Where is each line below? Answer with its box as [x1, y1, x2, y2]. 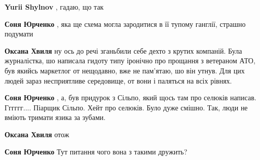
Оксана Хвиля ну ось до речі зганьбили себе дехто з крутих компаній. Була [5, 45, 242, 56]
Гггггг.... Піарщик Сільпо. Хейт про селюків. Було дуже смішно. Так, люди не [5, 102, 248, 112]
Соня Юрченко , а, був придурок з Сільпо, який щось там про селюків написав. [5, 92, 256, 103]
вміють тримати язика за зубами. [5, 112, 106, 123]
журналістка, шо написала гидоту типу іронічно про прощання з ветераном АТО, [5, 55, 255, 66]
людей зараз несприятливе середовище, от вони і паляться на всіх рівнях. [5, 75, 232, 86]
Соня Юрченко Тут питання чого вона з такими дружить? [5, 146, 188, 156]
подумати [5, 28, 33, 39]
